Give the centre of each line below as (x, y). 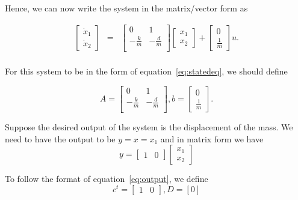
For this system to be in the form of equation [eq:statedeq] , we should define (146, 71)
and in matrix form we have (212, 138)
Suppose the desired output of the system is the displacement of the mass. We (149, 127)
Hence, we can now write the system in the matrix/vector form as (126, 8)
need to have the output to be (60, 138)
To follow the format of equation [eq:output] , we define (107, 179)
